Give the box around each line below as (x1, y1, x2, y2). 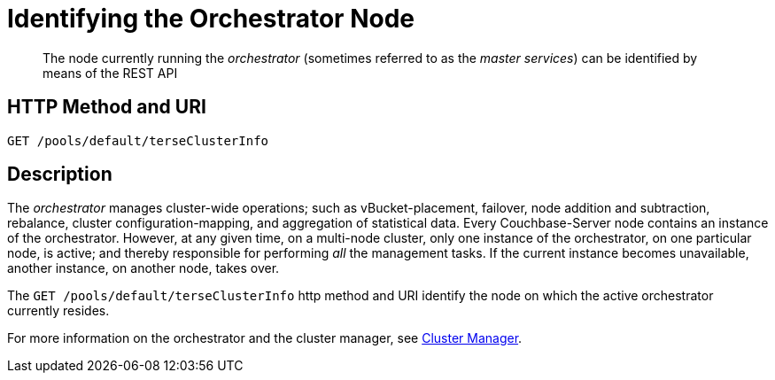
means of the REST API (43, 65, 178, 81)
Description (7, 163, 112, 186)
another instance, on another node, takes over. (7, 260, 280, 276)
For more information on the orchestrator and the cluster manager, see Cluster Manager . (7, 330, 523, 346)
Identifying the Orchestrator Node (7, 4, 415, 34)
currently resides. (7, 303, 110, 319)
